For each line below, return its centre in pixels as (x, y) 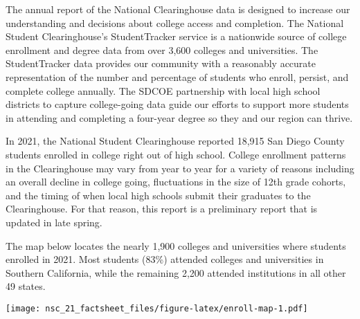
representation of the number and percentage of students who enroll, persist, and (177, 76)
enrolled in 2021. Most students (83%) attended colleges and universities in (165, 259)
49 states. (26, 286)
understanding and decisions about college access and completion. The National (175, 22)
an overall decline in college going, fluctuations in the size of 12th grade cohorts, (176, 182)
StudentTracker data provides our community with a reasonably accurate (161, 63)
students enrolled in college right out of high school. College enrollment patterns (176, 154)
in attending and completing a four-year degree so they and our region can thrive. (179, 117)
